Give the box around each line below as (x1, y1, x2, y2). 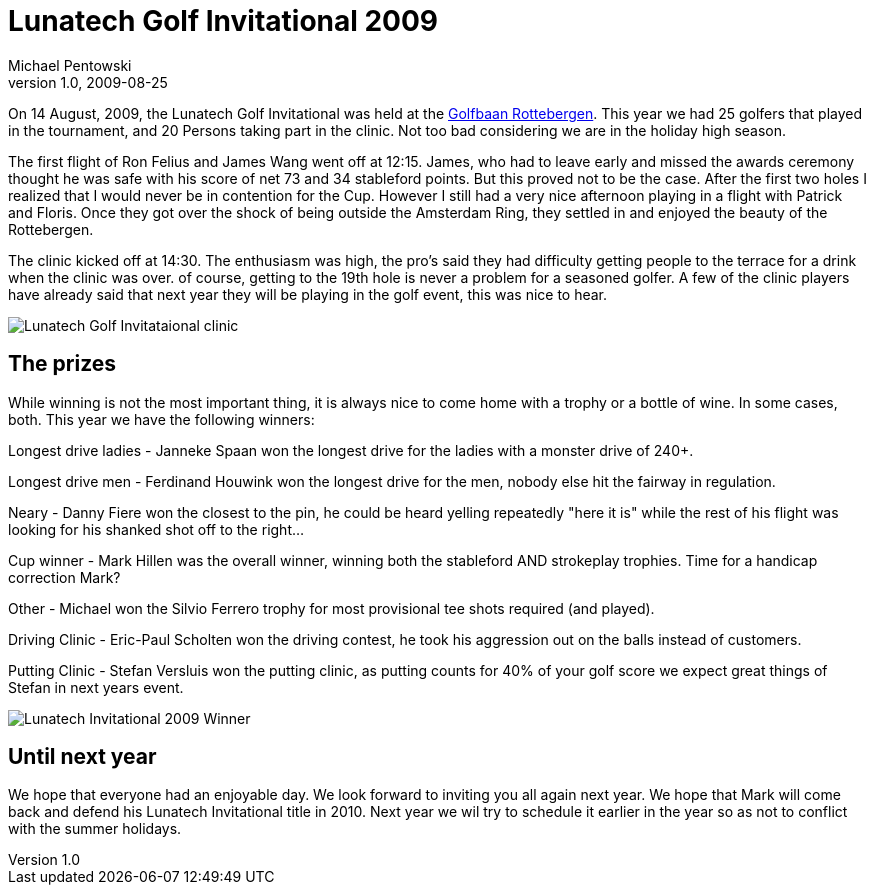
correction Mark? (8, 568, 121, 586)
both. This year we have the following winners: (8, 410, 315, 428)
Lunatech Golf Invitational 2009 (8, 4, 439, 38)
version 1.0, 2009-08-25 (8, 73, 168, 91)
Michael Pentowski (8, 56, 132, 74)
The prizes (8, 351, 117, 377)
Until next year (8, 744, 157, 770)
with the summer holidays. (8, 820, 182, 838)
